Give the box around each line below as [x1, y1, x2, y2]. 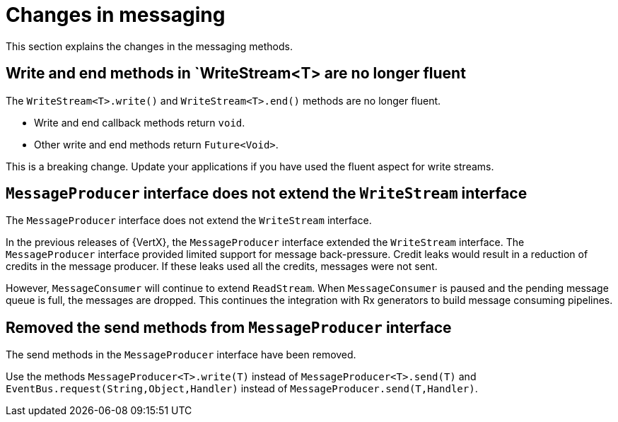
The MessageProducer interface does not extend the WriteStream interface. [6, 214, 372, 227]
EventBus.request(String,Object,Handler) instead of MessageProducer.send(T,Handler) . [6, 382, 478, 395]
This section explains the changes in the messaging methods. [6, 40, 293, 52]
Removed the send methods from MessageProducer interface [6, 318, 452, 336]
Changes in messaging [6, 3, 226, 27]
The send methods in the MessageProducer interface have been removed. [6, 348, 356, 361]
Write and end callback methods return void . [34, 116, 245, 129]
